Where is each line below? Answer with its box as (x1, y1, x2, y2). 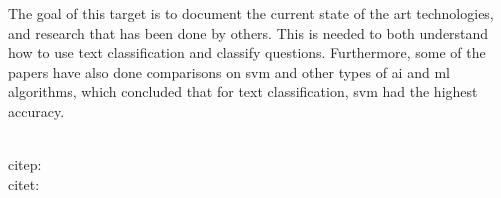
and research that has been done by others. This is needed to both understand (8, 22, 489, 43)
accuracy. (8, 100, 65, 121)
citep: (8, 154, 42, 175)
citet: (8, 173, 40, 194)
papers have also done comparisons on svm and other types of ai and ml (8, 61, 450, 82)
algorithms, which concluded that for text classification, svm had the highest (8, 81, 478, 102)
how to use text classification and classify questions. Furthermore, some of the (8, 42, 486, 63)
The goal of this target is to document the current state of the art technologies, (8, 3, 494, 23)
